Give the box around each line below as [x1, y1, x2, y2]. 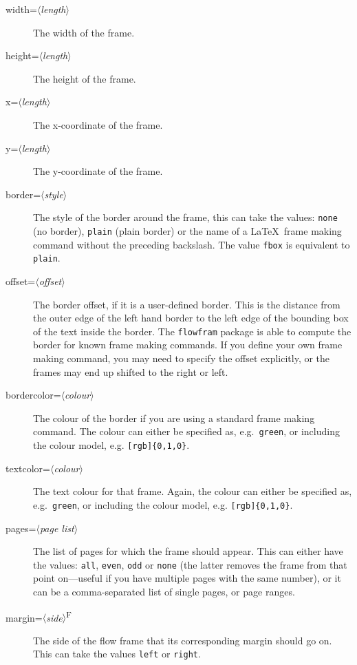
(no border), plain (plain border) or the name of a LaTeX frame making [33, 224, 342, 237]
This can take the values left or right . [33, 646, 201, 661]
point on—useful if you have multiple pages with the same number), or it [33, 571, 341, 585]
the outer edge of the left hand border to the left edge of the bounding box [33, 310, 349, 325]
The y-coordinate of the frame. [33, 164, 163, 178]
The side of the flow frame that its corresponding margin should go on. [33, 633, 332, 647]
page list [39, 520, 74, 535]
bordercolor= [6, 388, 61, 402]
